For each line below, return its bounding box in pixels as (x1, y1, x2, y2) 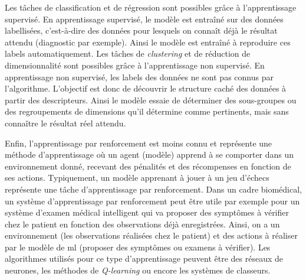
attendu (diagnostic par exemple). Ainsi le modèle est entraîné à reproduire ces (5, 35, 291, 48)
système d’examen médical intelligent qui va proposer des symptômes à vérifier (5, 206, 289, 219)
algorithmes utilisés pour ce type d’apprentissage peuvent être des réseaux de (5, 252, 284, 265)
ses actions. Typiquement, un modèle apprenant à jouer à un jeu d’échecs (5, 171, 269, 184)
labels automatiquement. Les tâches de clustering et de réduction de (5, 47, 251, 60)
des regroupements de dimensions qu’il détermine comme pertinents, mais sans (5, 105, 289, 118)
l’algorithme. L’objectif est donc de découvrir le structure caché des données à (5, 82, 287, 95)
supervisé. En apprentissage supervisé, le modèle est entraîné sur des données (5, 12, 284, 25)
